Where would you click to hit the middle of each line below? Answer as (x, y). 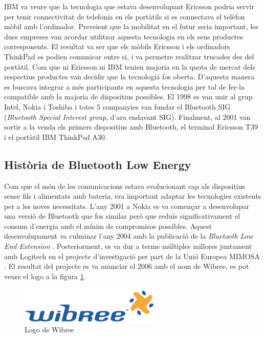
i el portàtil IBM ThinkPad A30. (56, 136)
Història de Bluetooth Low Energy (98, 164)
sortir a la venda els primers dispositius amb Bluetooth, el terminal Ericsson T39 (131, 127)
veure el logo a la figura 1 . (45, 276)
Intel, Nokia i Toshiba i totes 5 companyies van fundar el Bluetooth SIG (117, 106)
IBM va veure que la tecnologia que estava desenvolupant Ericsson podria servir (129, 6)
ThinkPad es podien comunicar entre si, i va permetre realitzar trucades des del (129, 56)
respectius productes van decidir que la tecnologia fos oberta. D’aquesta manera (129, 77)
